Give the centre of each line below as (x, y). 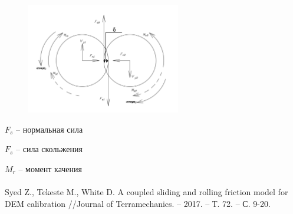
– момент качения (50, 168)
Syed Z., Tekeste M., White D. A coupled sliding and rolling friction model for (146, 191)
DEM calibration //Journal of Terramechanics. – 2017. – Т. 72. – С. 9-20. (138, 203)
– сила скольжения (49, 149)
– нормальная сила (50, 129)
